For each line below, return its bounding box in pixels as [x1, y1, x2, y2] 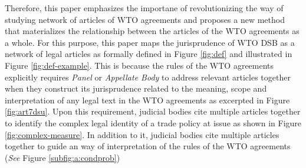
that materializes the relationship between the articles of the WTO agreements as [5, 25, 300, 37]
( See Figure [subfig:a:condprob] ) [5, 151, 120, 163]
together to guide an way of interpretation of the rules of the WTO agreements [5, 140, 291, 152]
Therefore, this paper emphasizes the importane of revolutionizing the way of [5, 2, 284, 14]
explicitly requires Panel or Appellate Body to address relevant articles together [5, 70, 291, 83]
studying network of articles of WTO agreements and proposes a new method [5, 13, 285, 25]
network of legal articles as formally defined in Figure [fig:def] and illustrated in [5, 48, 292, 60]
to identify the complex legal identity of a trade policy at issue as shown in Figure [5, 116, 302, 129]
